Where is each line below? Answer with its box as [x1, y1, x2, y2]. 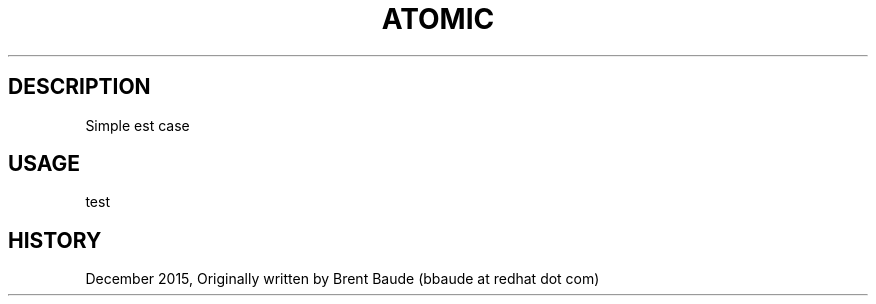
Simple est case [85, 116, 190, 134]
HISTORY [8, 227, 102, 253]
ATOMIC [381, 2, 495, 36]
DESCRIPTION [8, 74, 151, 100]
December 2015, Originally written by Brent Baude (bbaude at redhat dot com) [85, 270, 600, 288]
